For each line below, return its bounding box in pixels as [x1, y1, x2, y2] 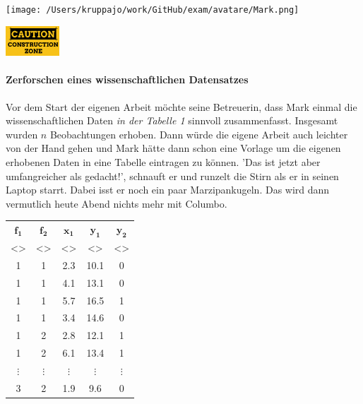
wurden [6, 126, 38, 141]
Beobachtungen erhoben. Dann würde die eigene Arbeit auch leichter [49, 126, 348, 141]
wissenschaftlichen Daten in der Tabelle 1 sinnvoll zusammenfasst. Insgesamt [6, 113, 338, 128]
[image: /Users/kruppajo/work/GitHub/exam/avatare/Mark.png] [6, 5, 299, 15]
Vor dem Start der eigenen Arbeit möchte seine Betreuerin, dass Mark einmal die [6, 99, 357, 114]
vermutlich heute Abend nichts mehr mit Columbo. [6, 196, 227, 210]
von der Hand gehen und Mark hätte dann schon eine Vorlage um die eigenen [6, 141, 341, 155]
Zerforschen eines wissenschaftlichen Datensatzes [6, 72, 249, 87]
